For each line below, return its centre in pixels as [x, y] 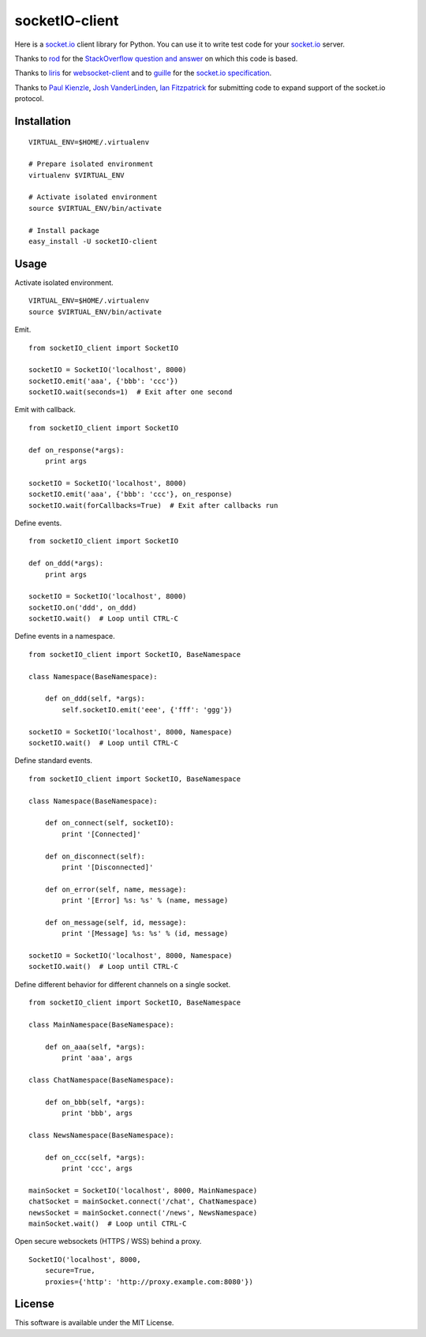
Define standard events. [54, 761]
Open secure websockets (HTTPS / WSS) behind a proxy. [108, 1241]
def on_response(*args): [77, 450]
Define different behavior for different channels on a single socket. [123, 984]
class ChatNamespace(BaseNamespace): [102, 1080]
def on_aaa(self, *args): [95, 1047]
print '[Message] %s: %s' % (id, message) [145, 933]
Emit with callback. [45, 410]
